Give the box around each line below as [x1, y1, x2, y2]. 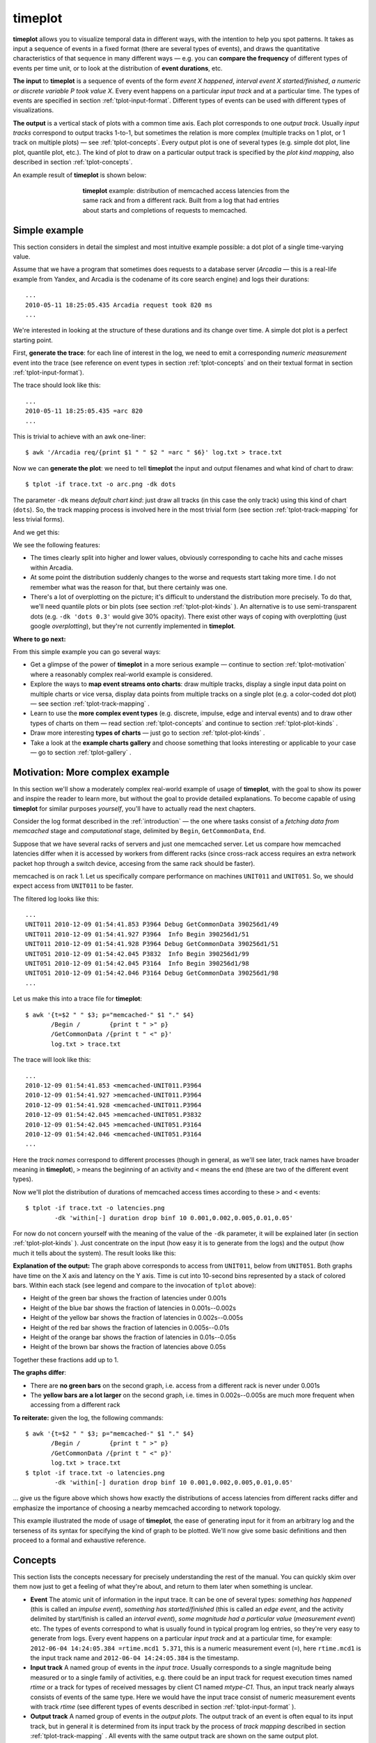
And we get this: [13, 528, 60, 536]
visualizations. [13, 106, 54, 114]
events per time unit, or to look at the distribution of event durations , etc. [13, 63, 223, 73]
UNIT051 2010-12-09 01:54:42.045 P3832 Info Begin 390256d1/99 [25, 950, 250, 958]
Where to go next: [13, 634, 66, 643]
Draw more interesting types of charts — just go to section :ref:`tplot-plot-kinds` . [30, 729, 265, 737]
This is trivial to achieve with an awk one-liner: [13, 432, 146, 441]
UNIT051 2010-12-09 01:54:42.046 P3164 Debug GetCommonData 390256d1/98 [25, 969, 279, 977]
